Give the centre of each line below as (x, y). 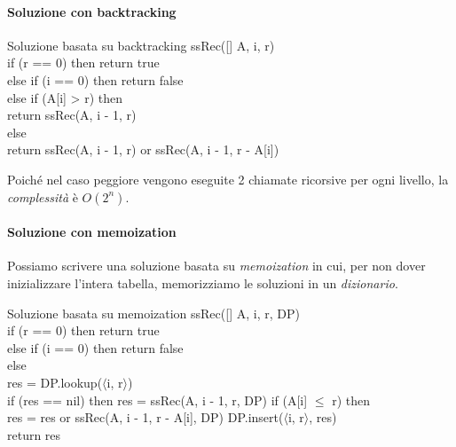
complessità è (43, 196)
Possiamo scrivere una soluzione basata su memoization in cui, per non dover (216, 266)
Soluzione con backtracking (92, 11)
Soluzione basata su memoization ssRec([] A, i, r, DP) (153, 313)
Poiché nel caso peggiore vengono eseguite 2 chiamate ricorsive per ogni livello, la (228, 179)
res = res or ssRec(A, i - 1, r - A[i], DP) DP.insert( (145, 417)
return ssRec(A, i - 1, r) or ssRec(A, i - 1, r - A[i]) (143, 149)
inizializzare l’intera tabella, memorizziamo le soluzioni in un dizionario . (203, 282)
